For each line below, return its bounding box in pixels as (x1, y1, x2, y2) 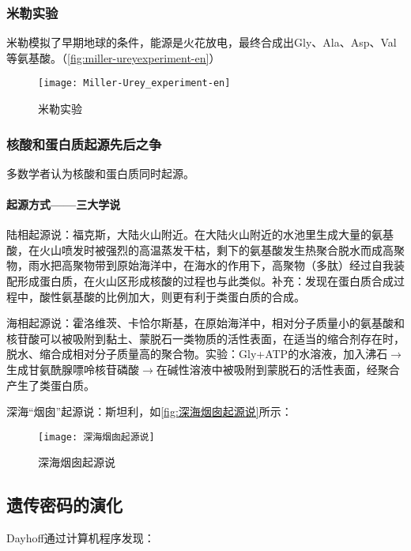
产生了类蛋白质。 (6, 376, 95, 393)
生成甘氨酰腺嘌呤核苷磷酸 (6, 361, 139, 378)
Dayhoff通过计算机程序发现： (6, 530, 155, 546)
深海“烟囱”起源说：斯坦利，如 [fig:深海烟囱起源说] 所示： (6, 403, 292, 420)
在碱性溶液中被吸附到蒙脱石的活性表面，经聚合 (156, 361, 400, 378)
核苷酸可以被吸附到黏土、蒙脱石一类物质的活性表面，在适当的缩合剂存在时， (6, 330, 405, 346)
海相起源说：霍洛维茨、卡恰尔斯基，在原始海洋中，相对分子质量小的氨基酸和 (6, 315, 405, 331)
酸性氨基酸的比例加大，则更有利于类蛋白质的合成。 (39, 288, 305, 304)
